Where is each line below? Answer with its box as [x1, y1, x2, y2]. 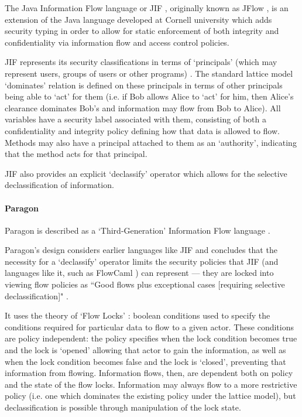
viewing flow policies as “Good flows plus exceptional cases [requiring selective [5, 278, 285, 290]
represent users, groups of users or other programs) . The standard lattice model [5, 67, 293, 79]
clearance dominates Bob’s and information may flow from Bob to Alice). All [5, 101, 281, 114]
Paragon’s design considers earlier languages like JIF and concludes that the [5, 244, 277, 256]
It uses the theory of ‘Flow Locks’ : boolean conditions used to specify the [5, 309, 270, 322]
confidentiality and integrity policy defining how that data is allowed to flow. [5, 124, 280, 136]
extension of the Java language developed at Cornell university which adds [5, 13, 272, 25]
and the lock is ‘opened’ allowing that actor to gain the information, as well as [5, 344, 286, 356]
